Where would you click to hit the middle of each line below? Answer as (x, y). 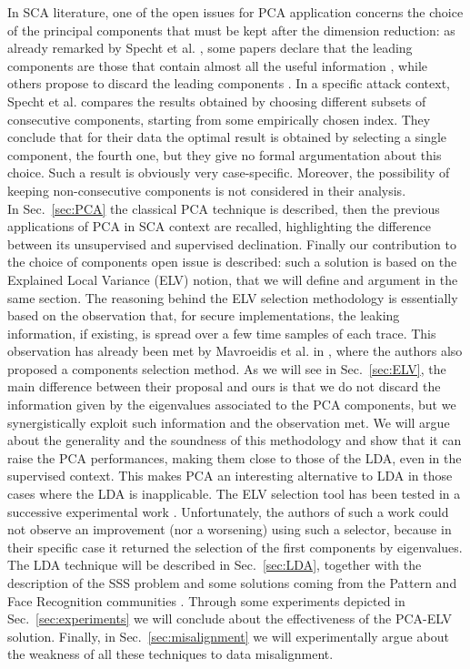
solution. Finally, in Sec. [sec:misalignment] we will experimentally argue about (228, 636)
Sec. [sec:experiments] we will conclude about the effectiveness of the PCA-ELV (230, 618)
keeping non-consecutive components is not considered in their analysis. (207, 190)
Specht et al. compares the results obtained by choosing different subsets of (217, 101)
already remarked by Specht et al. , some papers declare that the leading (210, 48)
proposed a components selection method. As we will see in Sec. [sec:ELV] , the (227, 368)
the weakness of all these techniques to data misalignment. (170, 654)
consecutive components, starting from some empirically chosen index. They (219, 119)
